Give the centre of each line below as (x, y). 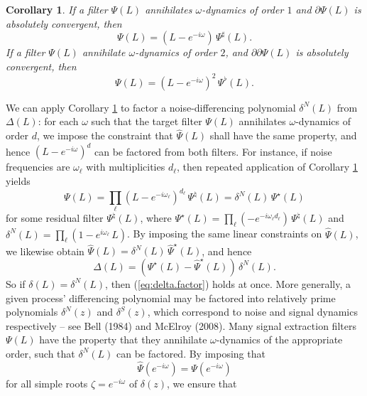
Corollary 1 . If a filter (57, 9)
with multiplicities (126, 167)
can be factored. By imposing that (191, 353)
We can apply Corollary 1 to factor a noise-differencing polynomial (151, 107)
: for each (58, 121)
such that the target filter (147, 121)
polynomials (32, 312)
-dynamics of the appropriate (279, 339)
